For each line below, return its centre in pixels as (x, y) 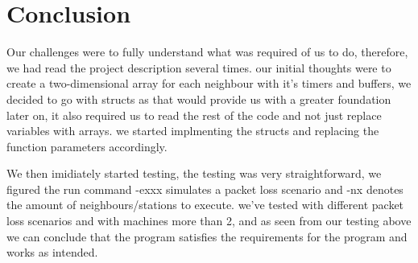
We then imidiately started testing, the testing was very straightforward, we (194, 173)
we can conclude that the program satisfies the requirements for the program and (207, 236)
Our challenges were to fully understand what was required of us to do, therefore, (207, 52)
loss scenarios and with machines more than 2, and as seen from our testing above (209, 221)
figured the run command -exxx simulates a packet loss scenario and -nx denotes (205, 189)
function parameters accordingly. (87, 146)
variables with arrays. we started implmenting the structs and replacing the (193, 131)
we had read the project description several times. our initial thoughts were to (199, 67)
